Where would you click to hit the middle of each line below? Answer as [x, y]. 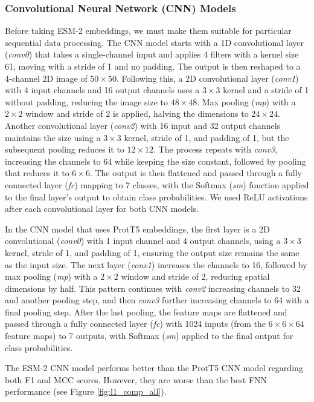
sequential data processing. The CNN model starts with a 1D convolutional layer [154, 42]
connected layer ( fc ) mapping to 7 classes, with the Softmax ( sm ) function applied [157, 184]
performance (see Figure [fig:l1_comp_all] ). [86, 391]
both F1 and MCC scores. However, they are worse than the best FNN [136, 379]
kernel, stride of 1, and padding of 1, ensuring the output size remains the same [152, 252]
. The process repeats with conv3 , [216, 149]
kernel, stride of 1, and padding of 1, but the [207, 137]
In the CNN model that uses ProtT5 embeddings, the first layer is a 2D [137, 229]
